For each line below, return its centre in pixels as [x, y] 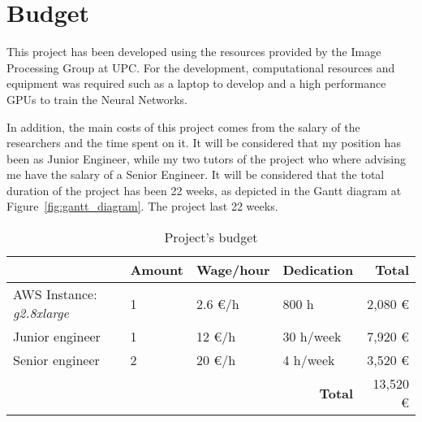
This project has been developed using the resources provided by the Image [194, 52]
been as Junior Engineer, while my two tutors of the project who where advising [206, 158]
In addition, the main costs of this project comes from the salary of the [183, 126]
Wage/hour [233, 270]
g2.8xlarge [41, 313]
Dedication [318, 270]
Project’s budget [211, 237]
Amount [157, 270]
